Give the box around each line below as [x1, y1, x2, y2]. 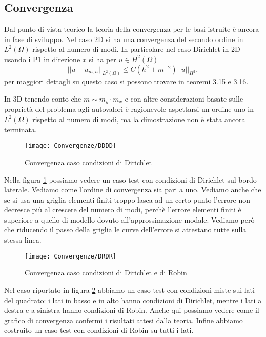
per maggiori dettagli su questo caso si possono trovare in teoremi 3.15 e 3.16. [4, 76, 249, 87]
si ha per [89, 53, 116, 64]
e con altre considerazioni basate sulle [125, 93, 243, 104]
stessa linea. [4, 234, 42, 245]
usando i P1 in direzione [4, 53, 80, 64]
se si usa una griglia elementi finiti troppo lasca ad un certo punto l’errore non [4, 194, 251, 205]
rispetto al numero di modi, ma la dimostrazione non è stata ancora [32, 114, 245, 125]
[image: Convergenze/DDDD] [25, 142, 116, 150]
